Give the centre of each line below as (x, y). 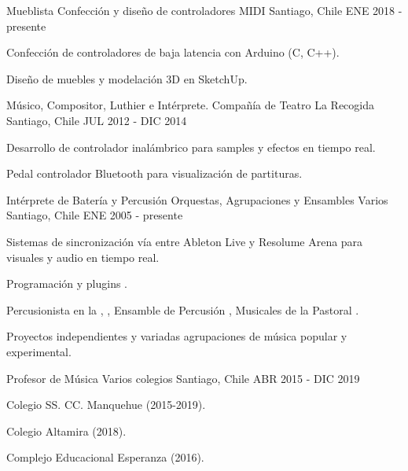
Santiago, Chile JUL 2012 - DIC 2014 (97, 120)
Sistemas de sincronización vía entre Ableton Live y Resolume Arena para (185, 241)
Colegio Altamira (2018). (66, 431)
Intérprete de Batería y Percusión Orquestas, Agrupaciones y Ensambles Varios (197, 199)
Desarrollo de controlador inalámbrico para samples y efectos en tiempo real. (191, 147)
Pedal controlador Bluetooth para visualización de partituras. (154, 173)
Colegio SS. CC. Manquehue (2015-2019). (106, 405)
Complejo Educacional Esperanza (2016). (105, 457)
